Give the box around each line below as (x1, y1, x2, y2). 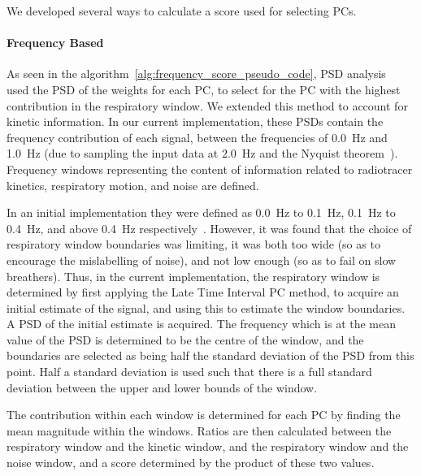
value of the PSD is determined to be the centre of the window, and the (7, 331, 364, 348)
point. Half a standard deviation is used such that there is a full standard (7, 363, 372, 380)
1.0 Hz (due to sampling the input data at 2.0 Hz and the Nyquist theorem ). (7, 145, 398, 162)
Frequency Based (7, 34, 104, 51)
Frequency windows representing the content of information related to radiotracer (7, 160, 413, 177)
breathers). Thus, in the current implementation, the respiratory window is (7, 267, 380, 284)
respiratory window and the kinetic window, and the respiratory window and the (7, 438, 409, 455)
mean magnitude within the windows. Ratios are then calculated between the (7, 422, 392, 439)
